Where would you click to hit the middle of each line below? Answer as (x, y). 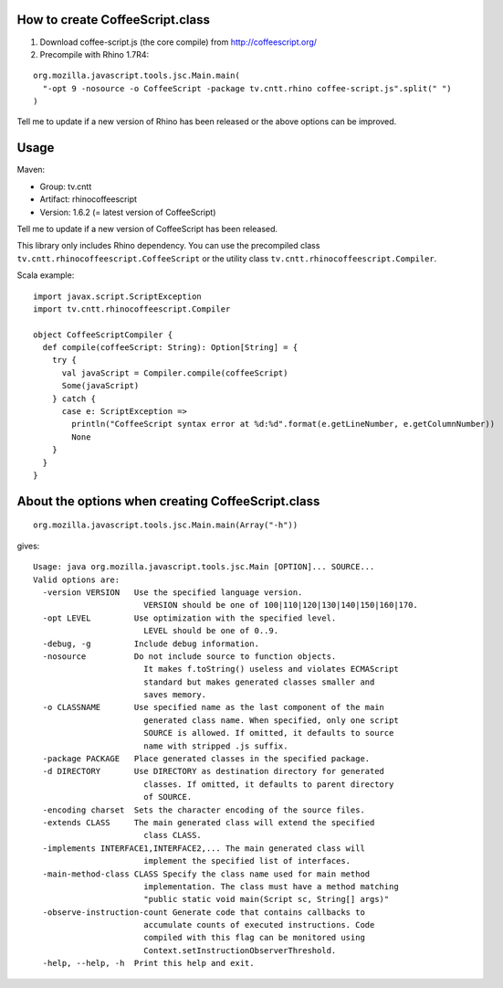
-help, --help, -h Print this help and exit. (148, 963)
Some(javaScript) (100, 386)
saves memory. (175, 695)
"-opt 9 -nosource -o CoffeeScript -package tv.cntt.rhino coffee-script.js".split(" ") (247, 88)
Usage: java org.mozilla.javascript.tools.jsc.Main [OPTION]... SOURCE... (204, 567)
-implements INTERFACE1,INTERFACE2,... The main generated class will (204, 848)
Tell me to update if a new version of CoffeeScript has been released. (147, 228)
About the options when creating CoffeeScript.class (168, 501)
